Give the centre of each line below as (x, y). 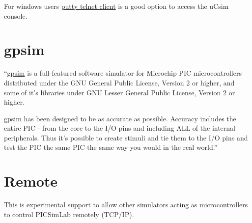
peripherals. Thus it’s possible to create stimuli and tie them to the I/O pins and (126, 137)
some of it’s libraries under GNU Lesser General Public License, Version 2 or (120, 92)
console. (16, 15)
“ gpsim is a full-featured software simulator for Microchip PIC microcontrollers (123, 73)
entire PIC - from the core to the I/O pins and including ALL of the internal (120, 128)
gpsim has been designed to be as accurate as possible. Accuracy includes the (120, 118)
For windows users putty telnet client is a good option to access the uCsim (116, 6)
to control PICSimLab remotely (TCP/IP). (69, 214)
